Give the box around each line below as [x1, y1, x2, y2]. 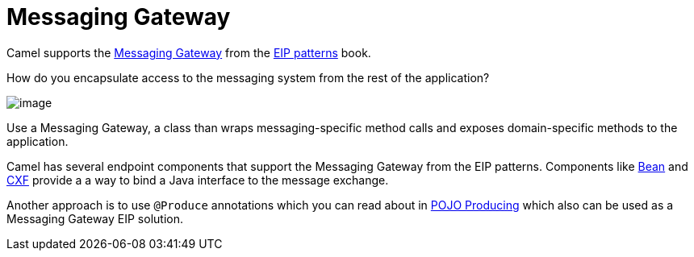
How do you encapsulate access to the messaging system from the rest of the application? [6, 70, 490, 85]
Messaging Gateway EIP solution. [6, 211, 183, 226]
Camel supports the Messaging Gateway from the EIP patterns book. [6, 45, 371, 60]
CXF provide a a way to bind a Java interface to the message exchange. [6, 172, 389, 187]
